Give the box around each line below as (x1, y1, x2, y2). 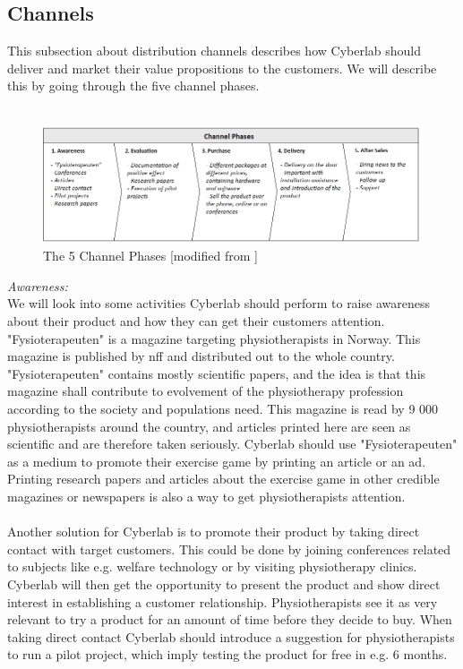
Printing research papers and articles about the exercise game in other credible (7, 469, 440, 488)
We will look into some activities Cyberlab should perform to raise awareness (7, 294, 430, 313)
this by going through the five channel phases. (7, 76, 260, 95)
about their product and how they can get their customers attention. (7, 312, 385, 330)
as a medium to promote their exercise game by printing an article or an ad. (7, 451, 426, 470)
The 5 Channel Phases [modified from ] (43, 246, 258, 265)
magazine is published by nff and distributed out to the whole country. (7, 347, 395, 365)
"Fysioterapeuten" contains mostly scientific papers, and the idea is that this (7, 364, 426, 382)
